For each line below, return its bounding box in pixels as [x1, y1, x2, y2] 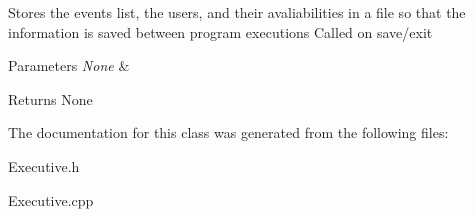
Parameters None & [8, 55, 130, 76]
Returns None [8, 88, 93, 109]
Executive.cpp [8, 189, 94, 210]
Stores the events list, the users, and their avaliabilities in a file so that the [8, 2, 466, 22]
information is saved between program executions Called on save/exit [8, 21, 433, 42]
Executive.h [8, 155, 80, 176]
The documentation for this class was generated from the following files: [8, 122, 449, 143]
